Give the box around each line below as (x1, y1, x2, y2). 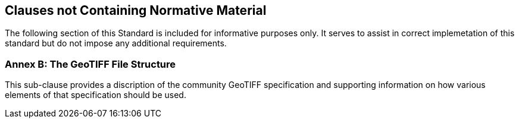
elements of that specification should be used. (5, 90, 186, 100)
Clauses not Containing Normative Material (5, 3, 267, 18)
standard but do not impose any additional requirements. (5, 38, 227, 49)
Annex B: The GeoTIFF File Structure (5, 58, 176, 70)
